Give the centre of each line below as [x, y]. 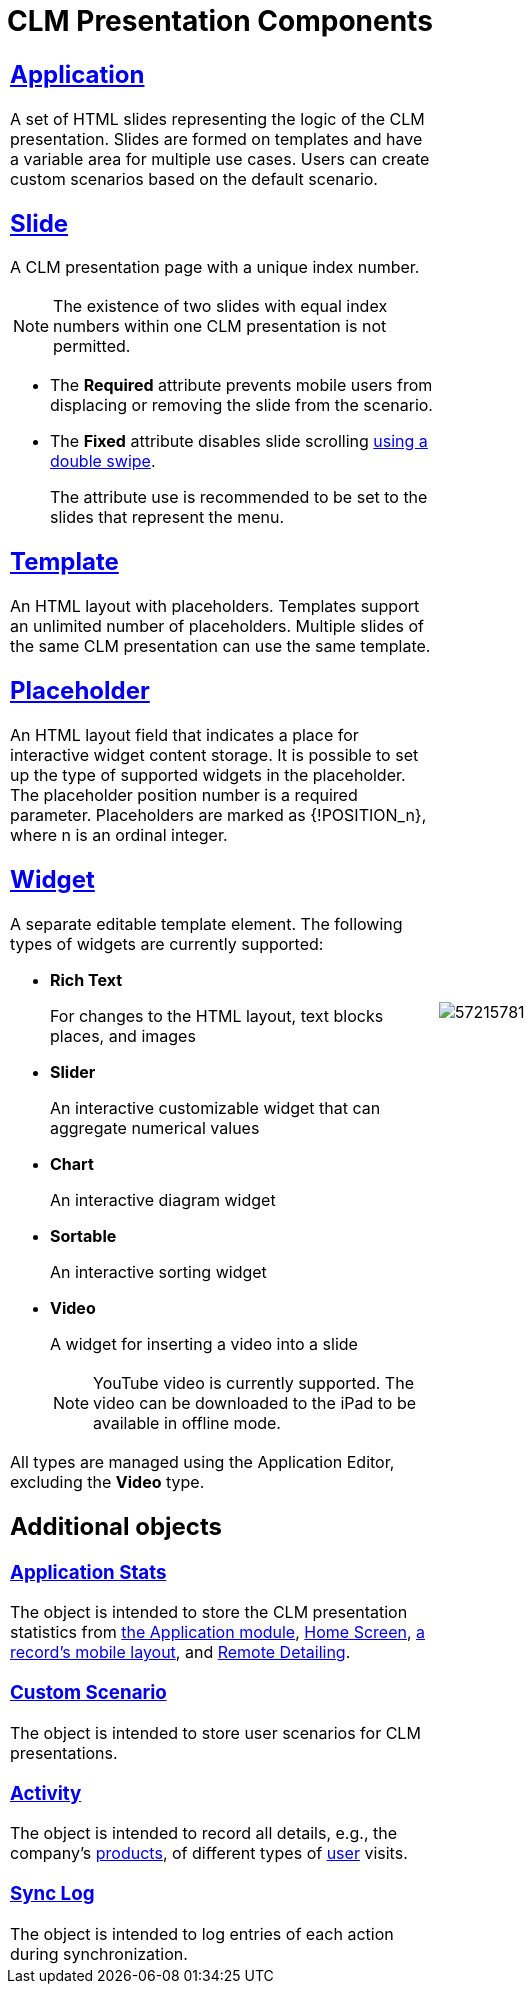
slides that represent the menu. [167, 517]
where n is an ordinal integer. [119, 835]
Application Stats [88, 1572]
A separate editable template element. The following [206, 923]
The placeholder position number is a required [184, 795]
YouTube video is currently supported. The [253, 1382]
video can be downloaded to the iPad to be [255, 1402]
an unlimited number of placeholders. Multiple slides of [217, 626]
